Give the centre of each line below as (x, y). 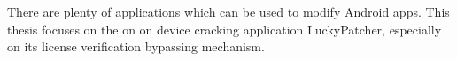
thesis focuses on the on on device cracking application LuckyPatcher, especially (225, 29)
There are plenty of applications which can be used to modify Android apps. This (228, 11)
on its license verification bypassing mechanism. (136, 46)
